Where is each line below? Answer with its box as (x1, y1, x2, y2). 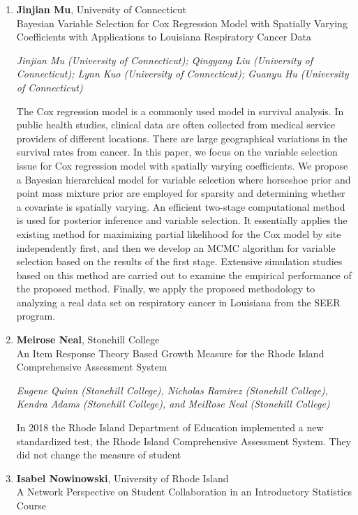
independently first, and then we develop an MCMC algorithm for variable (16, 240, 336, 255)
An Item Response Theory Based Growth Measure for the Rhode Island (16, 345, 325, 360)
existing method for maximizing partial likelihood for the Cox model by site (16, 226, 341, 241)
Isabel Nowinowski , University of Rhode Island (16, 470, 229, 485)
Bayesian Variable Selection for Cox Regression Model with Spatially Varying (16, 15, 348, 30)
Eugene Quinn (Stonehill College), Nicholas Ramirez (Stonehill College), (16, 382, 328, 397)
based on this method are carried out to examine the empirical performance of (16, 267, 352, 282)
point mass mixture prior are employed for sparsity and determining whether (16, 186, 345, 200)
